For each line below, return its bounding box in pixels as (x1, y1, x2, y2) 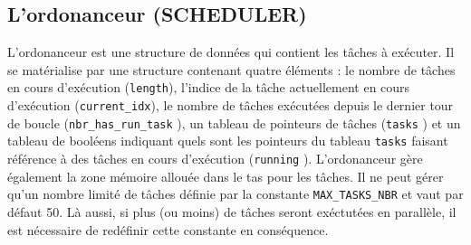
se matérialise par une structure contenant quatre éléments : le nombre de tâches (7, 60, 456, 79)
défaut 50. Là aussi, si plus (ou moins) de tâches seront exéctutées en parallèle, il (7, 202, 457, 221)
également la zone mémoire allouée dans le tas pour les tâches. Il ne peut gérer (7, 166, 444, 185)
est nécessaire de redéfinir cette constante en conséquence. (7, 220, 329, 239)
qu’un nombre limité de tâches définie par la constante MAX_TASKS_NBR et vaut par (7, 184, 464, 203)
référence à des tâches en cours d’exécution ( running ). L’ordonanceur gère (7, 149, 423, 168)
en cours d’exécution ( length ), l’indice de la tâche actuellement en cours (7, 78, 410, 97)
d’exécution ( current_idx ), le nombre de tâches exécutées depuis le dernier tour (7, 96, 454, 115)
